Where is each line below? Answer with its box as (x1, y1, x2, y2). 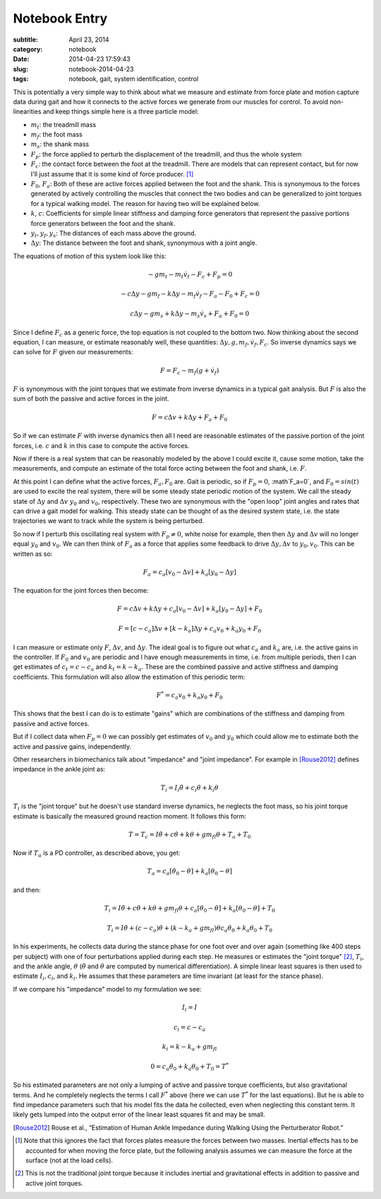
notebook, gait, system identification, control (68, 75, 199, 83)
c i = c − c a (173, 1023, 206, 1033)
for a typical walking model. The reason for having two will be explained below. (30, 199, 260, 207)
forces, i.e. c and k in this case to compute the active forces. (13, 441, 190, 450)
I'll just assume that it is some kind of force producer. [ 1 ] (30, 169, 194, 178)
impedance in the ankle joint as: (13, 765, 106, 773)
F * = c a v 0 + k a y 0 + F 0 (156, 690, 223, 701)
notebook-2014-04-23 (68, 64, 134, 73)
